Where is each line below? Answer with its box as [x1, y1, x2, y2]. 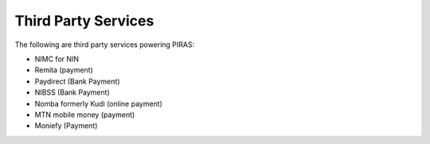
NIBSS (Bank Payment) [34, 88, 111, 97]
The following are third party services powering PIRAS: [14, 40, 195, 49]
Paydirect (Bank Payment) [34, 76, 120, 86]
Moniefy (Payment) [34, 121, 98, 130]
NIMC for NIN [34, 54, 80, 64]
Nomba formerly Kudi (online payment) [34, 99, 163, 108]
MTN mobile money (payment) [34, 110, 135, 119]
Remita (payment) [34, 65, 93, 75]
